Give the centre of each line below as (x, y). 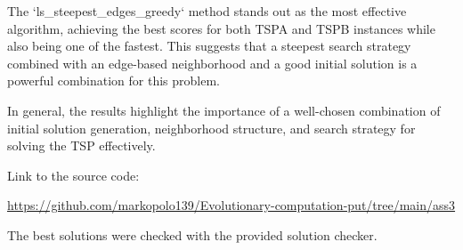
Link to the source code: (73, 175)
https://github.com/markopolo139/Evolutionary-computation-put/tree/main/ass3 (231, 205)
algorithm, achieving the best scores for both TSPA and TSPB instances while (221, 28)
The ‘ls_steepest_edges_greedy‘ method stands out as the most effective (207, 11)
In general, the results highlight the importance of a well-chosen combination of (224, 110)
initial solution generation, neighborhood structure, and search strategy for (211, 128)
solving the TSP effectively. (81, 145)
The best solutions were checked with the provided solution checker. (192, 234)
